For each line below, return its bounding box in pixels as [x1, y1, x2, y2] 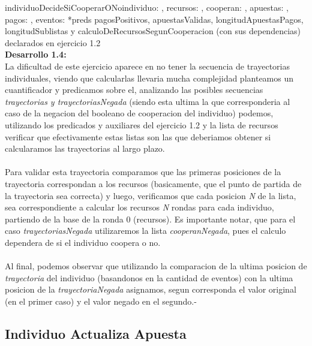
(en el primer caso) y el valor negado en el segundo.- [5, 294, 197, 307]
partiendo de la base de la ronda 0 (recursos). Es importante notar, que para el [5, 212, 296, 225]
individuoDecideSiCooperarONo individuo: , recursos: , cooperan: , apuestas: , [5, 1, 289, 13]
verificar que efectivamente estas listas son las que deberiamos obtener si [5, 130, 271, 143]
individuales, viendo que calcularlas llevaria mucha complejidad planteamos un [5, 71, 294, 84]
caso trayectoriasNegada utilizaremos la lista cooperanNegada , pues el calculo [5, 224, 286, 237]
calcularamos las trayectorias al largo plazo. [5, 142, 165, 155]
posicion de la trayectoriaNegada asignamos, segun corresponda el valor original [5, 283, 296, 296]
